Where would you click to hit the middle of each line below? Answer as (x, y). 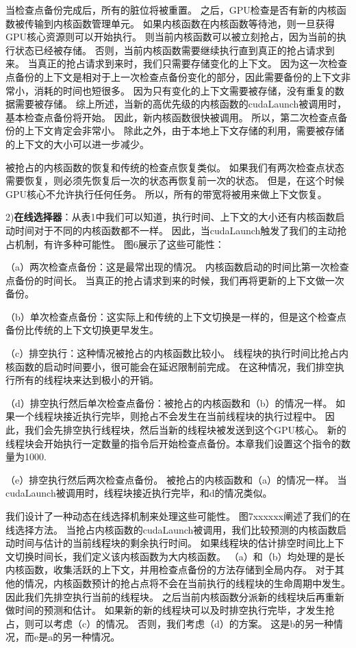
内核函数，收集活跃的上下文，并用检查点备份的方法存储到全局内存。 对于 (170, 570)
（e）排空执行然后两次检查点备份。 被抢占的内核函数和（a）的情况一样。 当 (176, 479)
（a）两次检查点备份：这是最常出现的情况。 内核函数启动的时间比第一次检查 (177, 267)
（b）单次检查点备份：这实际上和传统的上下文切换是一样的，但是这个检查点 (176, 316)
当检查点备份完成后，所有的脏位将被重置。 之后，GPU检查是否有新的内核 (171, 10)
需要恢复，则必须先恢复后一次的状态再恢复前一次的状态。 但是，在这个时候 (175, 180)
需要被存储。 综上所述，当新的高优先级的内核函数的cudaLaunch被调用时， (181, 104)
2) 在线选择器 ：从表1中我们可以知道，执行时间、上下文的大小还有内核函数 (170, 217)
